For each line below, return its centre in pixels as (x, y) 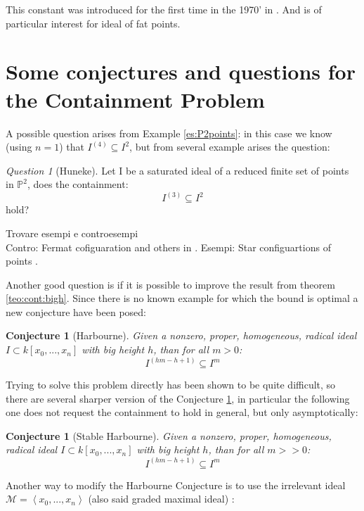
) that (72, 147)
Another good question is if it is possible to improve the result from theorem (170, 284)
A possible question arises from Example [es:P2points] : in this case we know (169, 133)
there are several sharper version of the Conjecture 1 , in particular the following (178, 398)
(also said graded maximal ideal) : (161, 499)
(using (19, 147)
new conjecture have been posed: (76, 311)
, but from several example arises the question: (230, 147)
